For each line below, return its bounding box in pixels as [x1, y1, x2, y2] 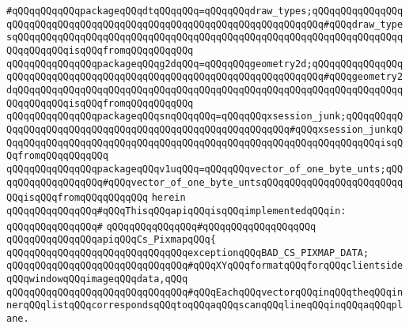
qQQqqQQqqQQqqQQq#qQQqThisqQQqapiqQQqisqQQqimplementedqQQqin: [6, 205, 347, 217]
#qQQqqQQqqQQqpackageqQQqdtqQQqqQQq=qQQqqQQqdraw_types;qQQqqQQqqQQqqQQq [6, 6, 403, 17]
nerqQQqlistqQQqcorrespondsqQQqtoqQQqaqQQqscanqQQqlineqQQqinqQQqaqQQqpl [6, 300, 403, 311]
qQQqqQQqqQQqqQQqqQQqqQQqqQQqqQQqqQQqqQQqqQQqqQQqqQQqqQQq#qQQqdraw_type [6, 18, 403, 30]
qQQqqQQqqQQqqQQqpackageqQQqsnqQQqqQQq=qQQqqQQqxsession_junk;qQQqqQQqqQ [6, 111, 403, 123]
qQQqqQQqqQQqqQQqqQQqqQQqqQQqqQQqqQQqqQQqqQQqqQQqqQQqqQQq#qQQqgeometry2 [6, 71, 403, 83]
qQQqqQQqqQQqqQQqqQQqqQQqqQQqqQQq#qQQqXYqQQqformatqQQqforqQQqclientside [6, 260, 403, 272]
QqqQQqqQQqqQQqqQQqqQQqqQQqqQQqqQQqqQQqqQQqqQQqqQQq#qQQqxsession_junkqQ [6, 123, 403, 135]
